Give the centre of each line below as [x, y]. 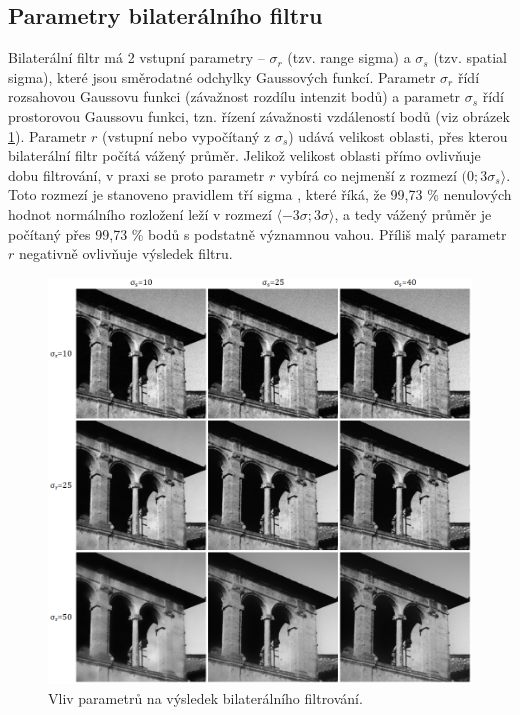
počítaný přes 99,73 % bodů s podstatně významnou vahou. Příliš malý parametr [257, 233]
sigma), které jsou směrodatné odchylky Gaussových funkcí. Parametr [222, 76]
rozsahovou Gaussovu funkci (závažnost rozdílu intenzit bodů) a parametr [234, 96]
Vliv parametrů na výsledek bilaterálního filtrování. [205, 698]
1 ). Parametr [47, 135]
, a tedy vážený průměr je [413, 213]
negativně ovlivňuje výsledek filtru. [125, 253]
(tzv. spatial [470, 57]
